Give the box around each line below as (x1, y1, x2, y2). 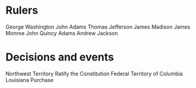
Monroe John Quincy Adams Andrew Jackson (5, 29, 118, 36)
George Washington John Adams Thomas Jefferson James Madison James (5, 23, 191, 30)
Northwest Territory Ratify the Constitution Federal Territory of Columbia (5, 70, 183, 77)
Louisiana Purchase (5, 76, 54, 83)
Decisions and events (5, 51, 114, 64)
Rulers (5, 4, 39, 17)
